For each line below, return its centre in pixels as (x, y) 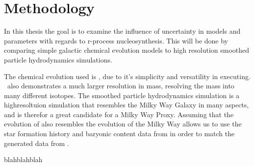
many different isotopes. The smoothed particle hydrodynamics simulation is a (122, 95)
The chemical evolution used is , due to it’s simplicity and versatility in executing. (127, 76)
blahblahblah (23, 159)
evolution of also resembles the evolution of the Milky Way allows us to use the (123, 124)
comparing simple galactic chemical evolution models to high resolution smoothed (127, 50)
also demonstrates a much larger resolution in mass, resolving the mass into (121, 86)
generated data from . (37, 143)
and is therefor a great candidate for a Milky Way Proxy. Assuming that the (119, 114)
